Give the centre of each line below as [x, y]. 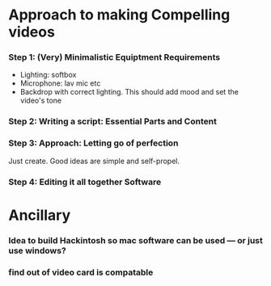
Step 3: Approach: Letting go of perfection [93, 143]
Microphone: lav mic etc [60, 83]
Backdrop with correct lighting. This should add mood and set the [129, 92]
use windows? [37, 250]
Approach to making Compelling [119, 15]
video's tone [41, 101]
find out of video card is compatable [81, 272]
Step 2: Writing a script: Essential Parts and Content [112, 121]
